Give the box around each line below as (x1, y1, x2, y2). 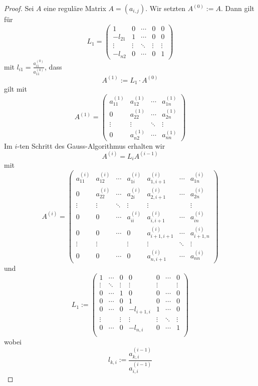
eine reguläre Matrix (44, 3, 106, 13)
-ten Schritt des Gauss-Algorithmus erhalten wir (17, 140, 165, 151)
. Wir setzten (145, 3, 185, 13)
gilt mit (4, 84, 27, 94)
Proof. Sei (4, 3, 34, 13)
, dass (45, 61, 62, 72)
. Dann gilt (221, 3, 254, 13)
